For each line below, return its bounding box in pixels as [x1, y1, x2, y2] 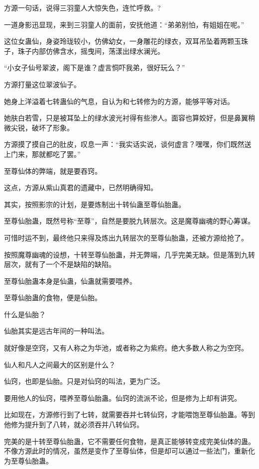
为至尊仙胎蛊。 [4, 455, 53, 466]
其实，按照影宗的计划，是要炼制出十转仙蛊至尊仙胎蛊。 [4, 199, 185, 209]
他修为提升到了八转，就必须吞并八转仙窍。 [4, 419, 143, 430]
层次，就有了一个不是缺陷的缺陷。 [4, 259, 116, 269]
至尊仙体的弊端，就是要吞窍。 [4, 165, 102, 176]
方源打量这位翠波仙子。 [4, 79, 81, 89]
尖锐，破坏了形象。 [10, 122, 74, 132]
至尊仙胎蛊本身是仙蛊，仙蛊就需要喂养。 [4, 275, 136, 286]
